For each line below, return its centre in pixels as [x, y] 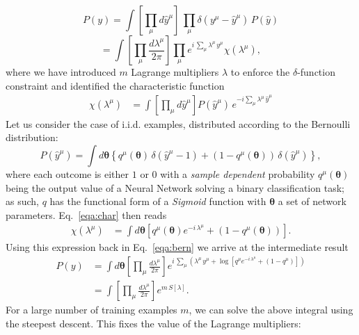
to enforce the [260, 72]
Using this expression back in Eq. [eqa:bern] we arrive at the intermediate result [177, 247]
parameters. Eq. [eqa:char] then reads [86, 214]
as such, [22, 201]
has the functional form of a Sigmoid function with [158, 201]
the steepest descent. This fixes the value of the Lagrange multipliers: [153, 324]
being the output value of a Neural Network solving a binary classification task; [175, 187]
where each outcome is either [67, 173]
